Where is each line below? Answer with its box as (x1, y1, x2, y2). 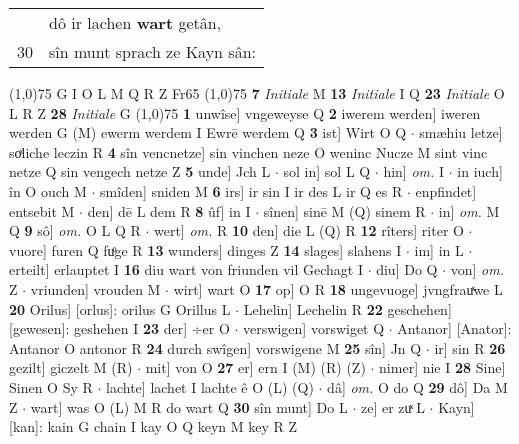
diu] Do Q (376, 259, 438, 280)
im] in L (414, 239, 464, 260)
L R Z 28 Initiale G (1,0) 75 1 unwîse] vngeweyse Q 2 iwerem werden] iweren (9, 102, 481, 123)
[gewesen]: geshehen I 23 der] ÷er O (9, 318, 230, 339)
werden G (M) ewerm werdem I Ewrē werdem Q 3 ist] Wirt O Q (9, 122, 407, 143)
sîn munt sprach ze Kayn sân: (49, 40, 256, 63)
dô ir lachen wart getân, (49, 11, 222, 34)
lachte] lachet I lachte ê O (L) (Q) (106, 376, 314, 397)
